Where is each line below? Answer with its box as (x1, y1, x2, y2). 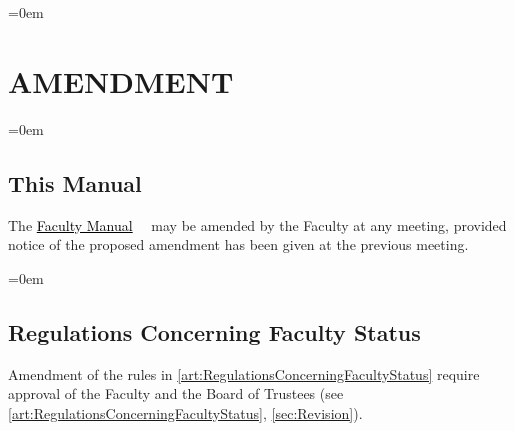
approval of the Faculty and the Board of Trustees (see (8, 383, 344, 404)
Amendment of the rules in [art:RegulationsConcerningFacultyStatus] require (8, 363, 480, 384)
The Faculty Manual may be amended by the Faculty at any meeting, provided (8, 214, 507, 235)
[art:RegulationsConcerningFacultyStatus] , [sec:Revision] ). (8, 402, 363, 423)
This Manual (8, 167, 142, 198)
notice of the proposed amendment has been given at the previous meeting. (8, 234, 469, 255)
